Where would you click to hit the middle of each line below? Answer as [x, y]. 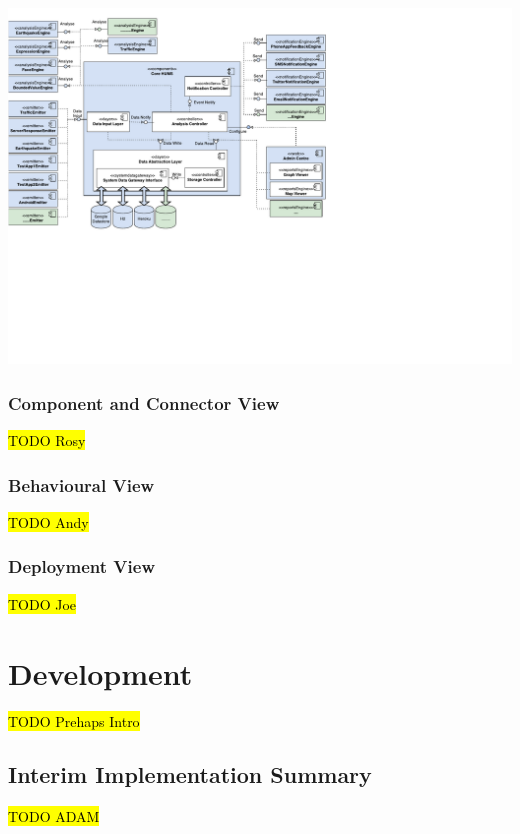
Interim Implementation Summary [190, 774]
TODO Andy [48, 521]
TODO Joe [42, 603]
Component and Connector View [144, 402]
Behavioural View [81, 484]
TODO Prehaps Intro [74, 720]
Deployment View [81, 566]
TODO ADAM [54, 816]
